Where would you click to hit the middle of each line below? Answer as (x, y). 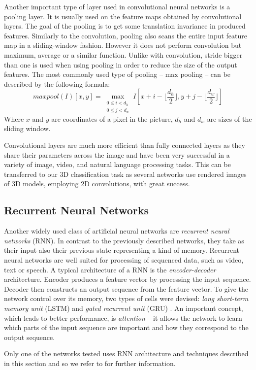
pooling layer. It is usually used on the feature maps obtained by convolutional (123, 16)
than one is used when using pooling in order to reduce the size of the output (121, 64)
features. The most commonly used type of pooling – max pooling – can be (117, 74)
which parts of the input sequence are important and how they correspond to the (126, 327)
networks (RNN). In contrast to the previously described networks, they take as (124, 240)
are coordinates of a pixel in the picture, (112, 118)
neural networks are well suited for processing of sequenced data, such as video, (124, 259)
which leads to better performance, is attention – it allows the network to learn (123, 318)
